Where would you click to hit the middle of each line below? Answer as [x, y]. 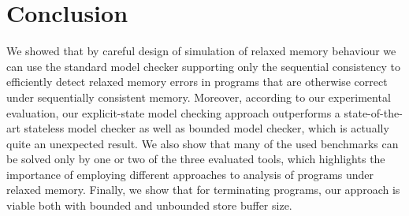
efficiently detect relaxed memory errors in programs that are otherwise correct [197, 82]
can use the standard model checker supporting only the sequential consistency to [203, 66]
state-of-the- [373, 112]
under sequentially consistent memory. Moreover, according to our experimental [199, 97]
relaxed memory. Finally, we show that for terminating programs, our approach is [203, 190]
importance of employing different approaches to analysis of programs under [190, 174]
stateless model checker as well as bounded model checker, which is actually [206, 128]
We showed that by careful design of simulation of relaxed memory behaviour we [201, 51]
